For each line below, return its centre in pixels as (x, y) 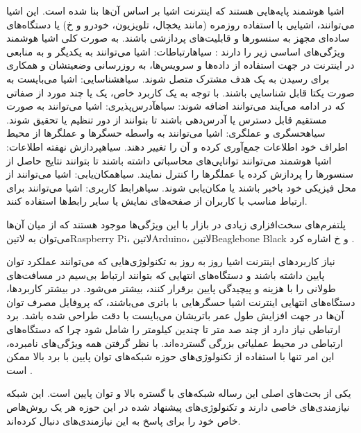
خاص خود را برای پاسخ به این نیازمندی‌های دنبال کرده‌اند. (124, 420)
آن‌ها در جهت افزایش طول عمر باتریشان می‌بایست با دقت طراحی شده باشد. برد (175, 315)
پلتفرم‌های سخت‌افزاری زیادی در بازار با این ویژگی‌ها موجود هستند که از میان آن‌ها (176, 224)
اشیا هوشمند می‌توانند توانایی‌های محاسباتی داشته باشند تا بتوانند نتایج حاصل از (169, 160)
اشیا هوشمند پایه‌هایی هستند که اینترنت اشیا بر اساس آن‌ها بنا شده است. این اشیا (175, 10)
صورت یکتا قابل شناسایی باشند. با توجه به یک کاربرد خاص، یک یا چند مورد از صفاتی (180, 92)
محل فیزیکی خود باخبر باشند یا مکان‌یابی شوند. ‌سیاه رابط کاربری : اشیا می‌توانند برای (181, 187)
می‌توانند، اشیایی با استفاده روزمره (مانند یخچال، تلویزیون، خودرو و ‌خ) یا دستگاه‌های (180, 24)
